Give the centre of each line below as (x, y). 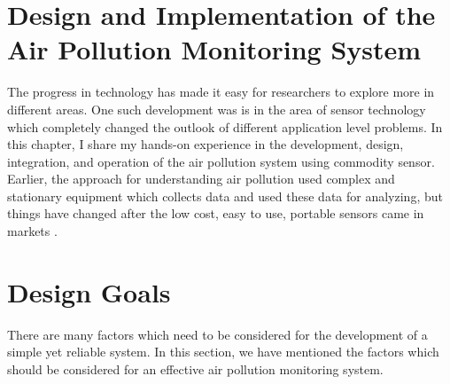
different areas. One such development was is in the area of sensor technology (217, 109)
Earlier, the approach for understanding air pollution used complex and (201, 179)
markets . (32, 231)
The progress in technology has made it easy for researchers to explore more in (221, 92)
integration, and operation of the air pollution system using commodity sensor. (221, 161)
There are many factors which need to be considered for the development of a (217, 334)
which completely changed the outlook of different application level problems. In (225, 126)
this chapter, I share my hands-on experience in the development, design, (206, 144)
